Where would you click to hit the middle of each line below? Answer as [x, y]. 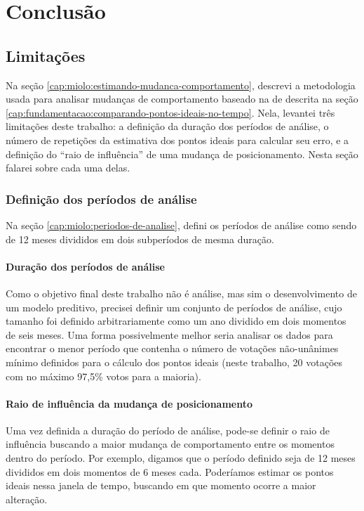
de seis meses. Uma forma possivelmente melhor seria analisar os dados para [169, 334]
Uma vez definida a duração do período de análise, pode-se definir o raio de [168, 430]
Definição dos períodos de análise [101, 199]
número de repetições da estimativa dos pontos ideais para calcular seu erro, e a [177, 140]
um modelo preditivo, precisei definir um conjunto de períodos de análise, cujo [174, 307]
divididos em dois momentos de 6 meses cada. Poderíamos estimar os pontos [170, 471]
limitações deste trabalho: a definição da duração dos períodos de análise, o [167, 126]
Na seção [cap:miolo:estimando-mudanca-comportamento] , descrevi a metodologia [181, 85]
